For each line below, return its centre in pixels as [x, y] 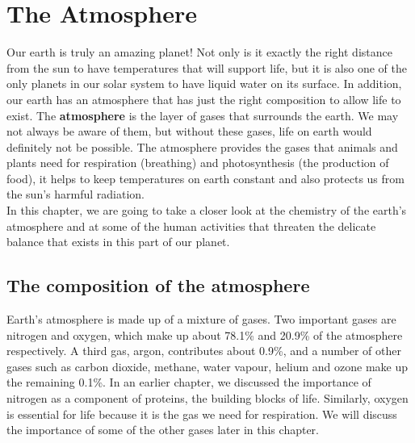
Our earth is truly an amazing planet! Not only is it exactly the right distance [199, 52]
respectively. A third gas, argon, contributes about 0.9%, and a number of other [204, 351]
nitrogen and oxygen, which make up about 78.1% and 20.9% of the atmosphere [205, 334]
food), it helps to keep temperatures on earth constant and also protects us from [205, 178]
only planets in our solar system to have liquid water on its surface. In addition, [204, 84]
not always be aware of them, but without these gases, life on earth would [189, 131]
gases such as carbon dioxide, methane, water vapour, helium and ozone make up [207, 366]
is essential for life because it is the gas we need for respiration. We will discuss [202, 414]
